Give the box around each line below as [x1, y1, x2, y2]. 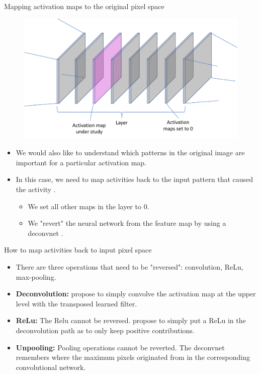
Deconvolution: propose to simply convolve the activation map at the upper [16, 288, 256, 299]
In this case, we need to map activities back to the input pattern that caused [16, 174, 253, 184]
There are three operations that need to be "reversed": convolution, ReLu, [16, 262, 243, 272]
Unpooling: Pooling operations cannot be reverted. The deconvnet [16, 342, 225, 352]
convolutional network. [16, 361, 86, 372]
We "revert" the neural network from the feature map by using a [28, 218, 226, 228]
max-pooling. [16, 271, 56, 282]
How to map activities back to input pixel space [4, 244, 152, 255]
